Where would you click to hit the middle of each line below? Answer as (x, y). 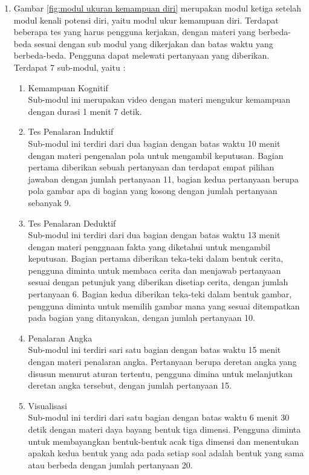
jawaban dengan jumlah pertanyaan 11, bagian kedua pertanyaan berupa (163, 179)
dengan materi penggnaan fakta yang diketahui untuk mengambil (149, 246)
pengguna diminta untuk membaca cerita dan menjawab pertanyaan (154, 270)
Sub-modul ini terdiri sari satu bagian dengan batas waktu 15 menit (154, 350)
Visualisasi (47, 405)
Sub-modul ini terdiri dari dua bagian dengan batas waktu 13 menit (154, 235)
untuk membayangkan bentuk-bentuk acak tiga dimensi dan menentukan (163, 441)
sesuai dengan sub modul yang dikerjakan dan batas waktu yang (154, 43)
